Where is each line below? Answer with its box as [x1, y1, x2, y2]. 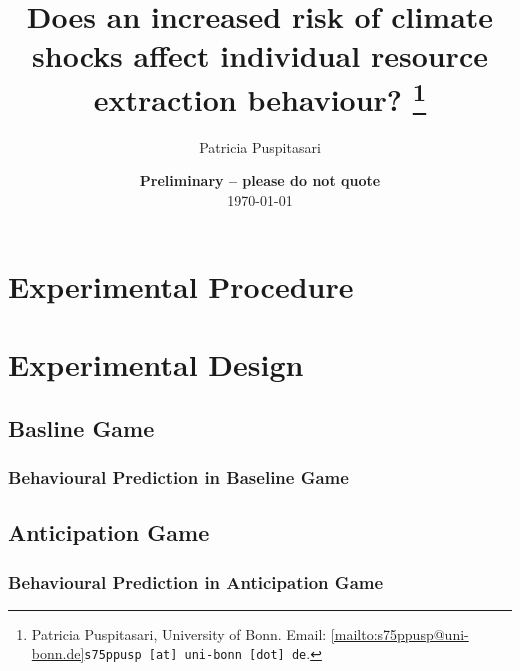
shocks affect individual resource [32, 35, 488, 76]
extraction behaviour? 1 [93, 74, 427, 119]
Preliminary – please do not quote [139, 170, 381, 191]
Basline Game [8, 412, 155, 443]
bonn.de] [31, 643, 85, 664]
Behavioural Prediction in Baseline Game [8, 464, 349, 489]
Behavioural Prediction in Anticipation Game [8, 569, 384, 594]
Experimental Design [8, 343, 304, 384]
